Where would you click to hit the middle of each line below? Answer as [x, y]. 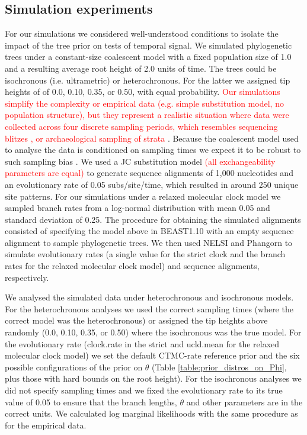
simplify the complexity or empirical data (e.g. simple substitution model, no [144, 103]
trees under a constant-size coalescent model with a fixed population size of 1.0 [148, 57]
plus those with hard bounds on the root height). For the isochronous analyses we [153, 378]
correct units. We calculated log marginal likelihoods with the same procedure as [151, 413]
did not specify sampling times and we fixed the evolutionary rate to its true [144, 390]
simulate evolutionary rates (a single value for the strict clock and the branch [145, 254]
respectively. [27, 277]
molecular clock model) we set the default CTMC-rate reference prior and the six [152, 355]
